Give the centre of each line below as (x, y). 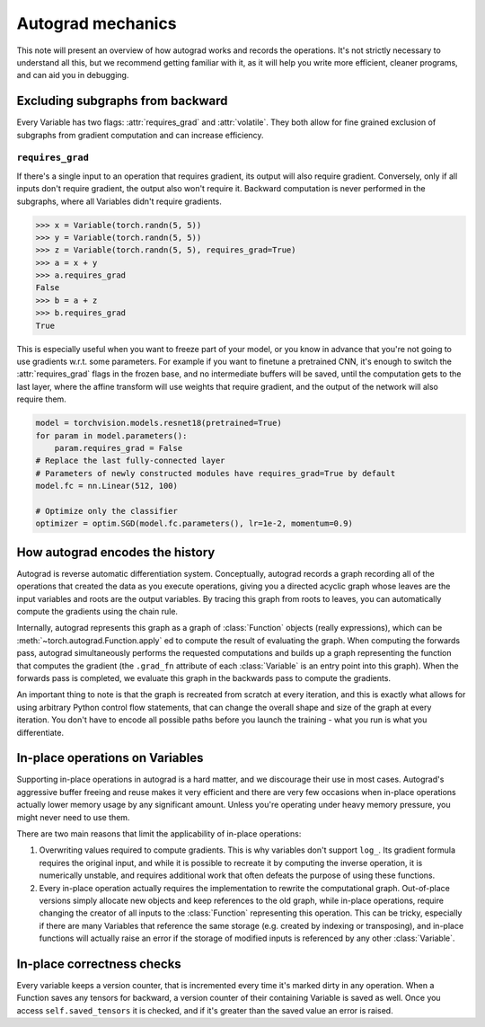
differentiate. (40, 732)
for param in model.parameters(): (111, 435)
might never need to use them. (73, 817)
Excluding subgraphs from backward (122, 101)
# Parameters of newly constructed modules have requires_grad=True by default (216, 473)
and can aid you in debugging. (73, 75)
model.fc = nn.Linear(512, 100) (107, 486)
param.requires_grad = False (119, 448)
